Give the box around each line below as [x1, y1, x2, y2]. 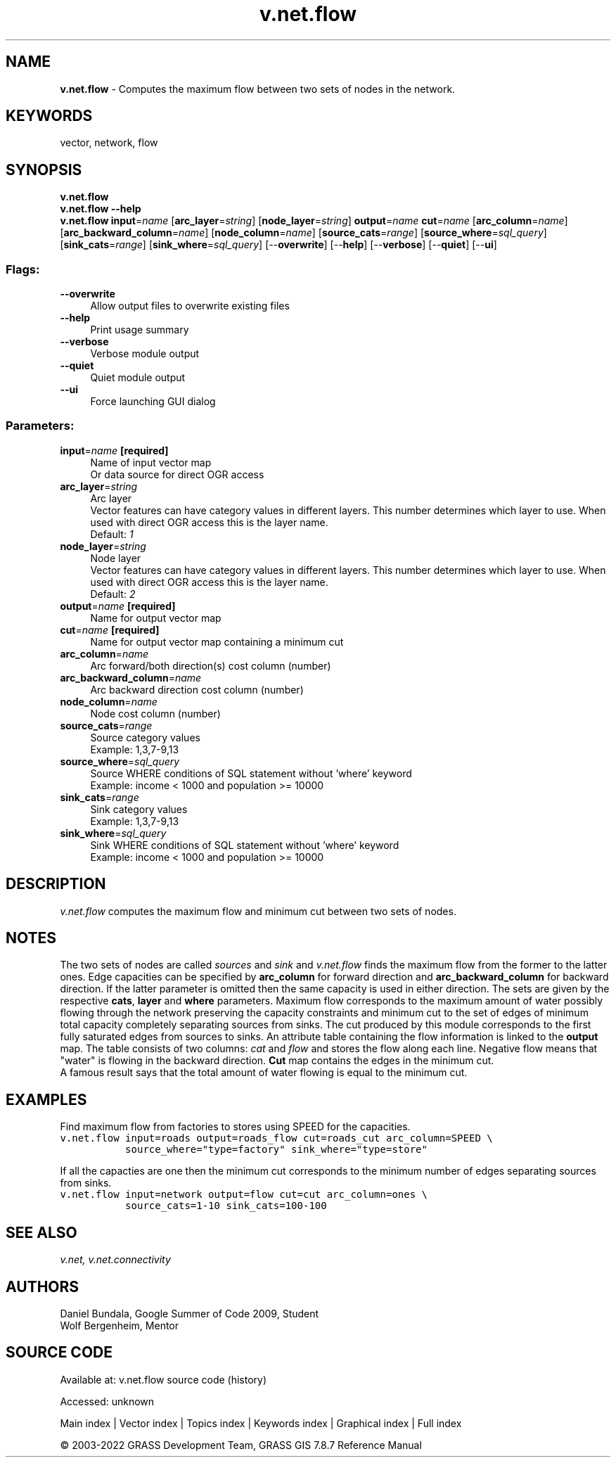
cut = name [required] [60, 623, 160, 636]
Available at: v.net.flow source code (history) [60, 1373, 267, 1386]
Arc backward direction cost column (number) [90, 683, 304, 696]
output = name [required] [60, 599, 176, 612]
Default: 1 [90, 528, 134, 540]
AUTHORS [6, 1277, 79, 1296]
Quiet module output [90, 371, 186, 384]
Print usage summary [90, 324, 189, 336]
